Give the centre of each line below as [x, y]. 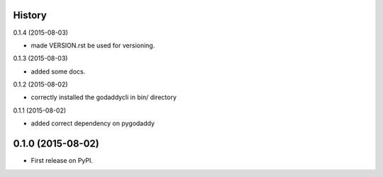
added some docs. [58, 72]
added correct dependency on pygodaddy [93, 123]
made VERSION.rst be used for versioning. [93, 45]
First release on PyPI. [62, 161]
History [30, 15]
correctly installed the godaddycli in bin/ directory [104, 97]
